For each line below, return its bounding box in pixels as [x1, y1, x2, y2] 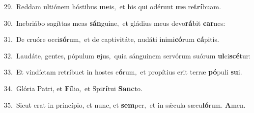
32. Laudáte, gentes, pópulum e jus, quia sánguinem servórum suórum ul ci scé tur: [4, 50, 251, 60]
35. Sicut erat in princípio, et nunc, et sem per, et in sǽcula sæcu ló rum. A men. [4, 99, 246, 110]
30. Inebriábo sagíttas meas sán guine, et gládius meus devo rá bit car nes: [4, 18, 226, 28]
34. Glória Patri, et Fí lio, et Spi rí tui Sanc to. [4, 83, 142, 93]
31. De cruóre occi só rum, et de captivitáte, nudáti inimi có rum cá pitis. [4, 34, 219, 44]
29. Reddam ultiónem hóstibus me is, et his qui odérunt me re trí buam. [4, 1, 221, 11]
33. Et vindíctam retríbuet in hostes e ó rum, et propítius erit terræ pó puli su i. [4, 67, 242, 77]
